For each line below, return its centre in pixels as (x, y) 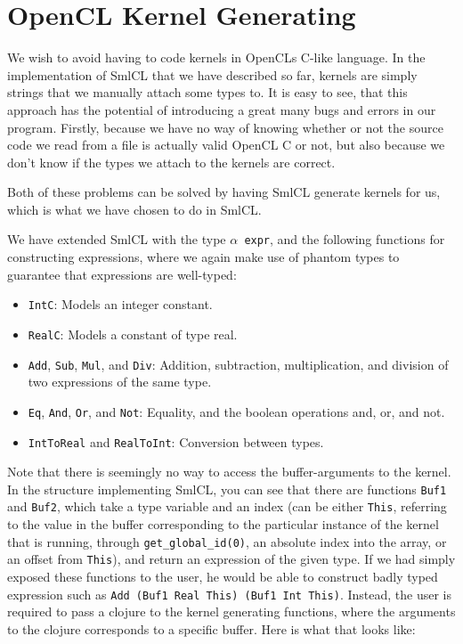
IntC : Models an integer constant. (120, 304)
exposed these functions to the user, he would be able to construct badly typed (223, 576)
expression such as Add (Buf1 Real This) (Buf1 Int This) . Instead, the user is (230, 594)
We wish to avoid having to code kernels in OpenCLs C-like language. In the (216, 57)
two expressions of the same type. (120, 382)
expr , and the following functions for (345, 239)
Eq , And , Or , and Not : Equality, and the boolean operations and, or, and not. (236, 411)
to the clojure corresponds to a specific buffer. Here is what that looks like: (211, 628)
